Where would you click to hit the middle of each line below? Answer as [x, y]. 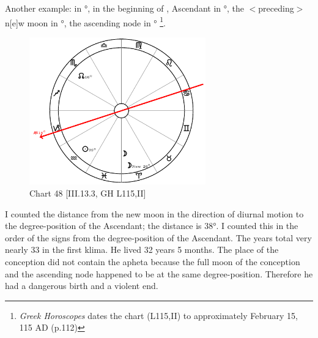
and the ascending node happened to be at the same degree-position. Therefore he [159, 273]
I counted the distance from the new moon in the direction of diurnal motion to [154, 213]
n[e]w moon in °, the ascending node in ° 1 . [85, 21]
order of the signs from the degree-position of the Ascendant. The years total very [158, 237]
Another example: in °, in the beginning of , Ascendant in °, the [124, 8]
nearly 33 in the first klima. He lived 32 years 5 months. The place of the [142, 250]
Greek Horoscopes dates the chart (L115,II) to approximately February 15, [158, 315]
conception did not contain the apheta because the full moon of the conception [153, 262]
